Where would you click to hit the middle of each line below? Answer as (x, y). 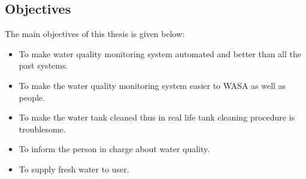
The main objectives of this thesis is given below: (95, 34)
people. (32, 97)
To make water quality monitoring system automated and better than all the (160, 53)
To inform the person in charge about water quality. (114, 149)
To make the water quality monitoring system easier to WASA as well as (152, 85)
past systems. (43, 65)
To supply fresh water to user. (74, 169)
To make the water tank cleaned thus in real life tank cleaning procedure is (157, 117)
